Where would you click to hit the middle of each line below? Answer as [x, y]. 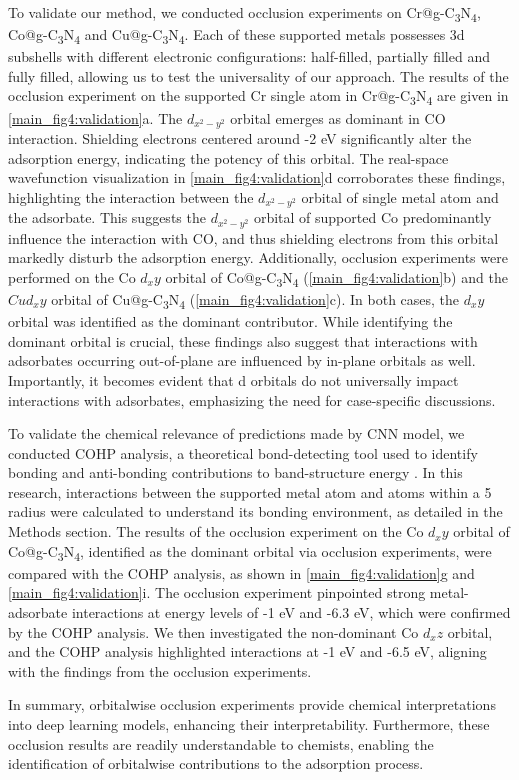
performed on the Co [72, 276]
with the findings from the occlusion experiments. [160, 670]
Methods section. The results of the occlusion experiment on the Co [216, 531]
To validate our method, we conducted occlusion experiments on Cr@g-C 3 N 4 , [244, 13]
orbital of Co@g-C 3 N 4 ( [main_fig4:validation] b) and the [336, 278]
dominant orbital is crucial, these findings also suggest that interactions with [243, 340]
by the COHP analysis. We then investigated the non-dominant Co [213, 631]
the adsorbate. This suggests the [107, 217]
